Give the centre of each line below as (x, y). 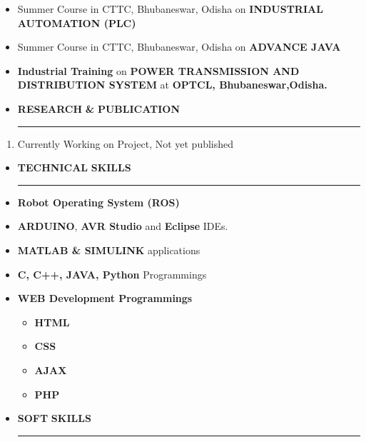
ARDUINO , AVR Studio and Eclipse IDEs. (123, 226)
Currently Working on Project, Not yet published (126, 143)
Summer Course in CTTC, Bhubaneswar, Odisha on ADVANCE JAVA (179, 47)
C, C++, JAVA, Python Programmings (112, 274)
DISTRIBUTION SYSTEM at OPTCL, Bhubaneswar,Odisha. (172, 85)
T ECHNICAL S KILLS (74, 167)
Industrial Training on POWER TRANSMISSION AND (158, 70)
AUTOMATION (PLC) (77, 22)
